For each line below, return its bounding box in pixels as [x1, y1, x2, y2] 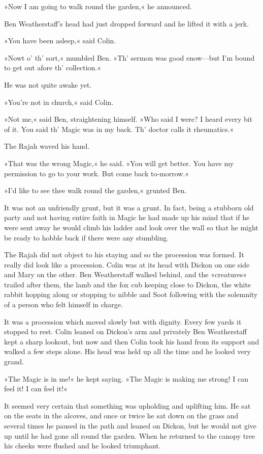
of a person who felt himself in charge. [4, 299, 123, 310]
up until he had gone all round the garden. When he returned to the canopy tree [4, 430, 255, 441]
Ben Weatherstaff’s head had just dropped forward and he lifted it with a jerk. [4, 18, 249, 29]
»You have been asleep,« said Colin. [4, 35, 116, 46]
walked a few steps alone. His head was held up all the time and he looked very [4, 346, 251, 357]
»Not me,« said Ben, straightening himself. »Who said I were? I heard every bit [4, 114, 253, 124]
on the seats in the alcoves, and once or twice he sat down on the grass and [4, 410, 239, 421]
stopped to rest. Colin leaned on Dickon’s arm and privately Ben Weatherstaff [4, 326, 247, 337]
